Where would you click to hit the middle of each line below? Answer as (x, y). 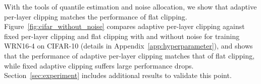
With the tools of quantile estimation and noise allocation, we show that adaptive (130, 6)
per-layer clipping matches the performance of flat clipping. (96, 16)
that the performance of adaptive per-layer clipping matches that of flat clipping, (129, 55)
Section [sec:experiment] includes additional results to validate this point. (118, 75)
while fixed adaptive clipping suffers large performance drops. (99, 65)
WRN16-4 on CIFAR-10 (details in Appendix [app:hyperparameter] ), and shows (128, 46)
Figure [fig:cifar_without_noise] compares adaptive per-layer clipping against (124, 26)
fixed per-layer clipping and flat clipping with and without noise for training (122, 36)
